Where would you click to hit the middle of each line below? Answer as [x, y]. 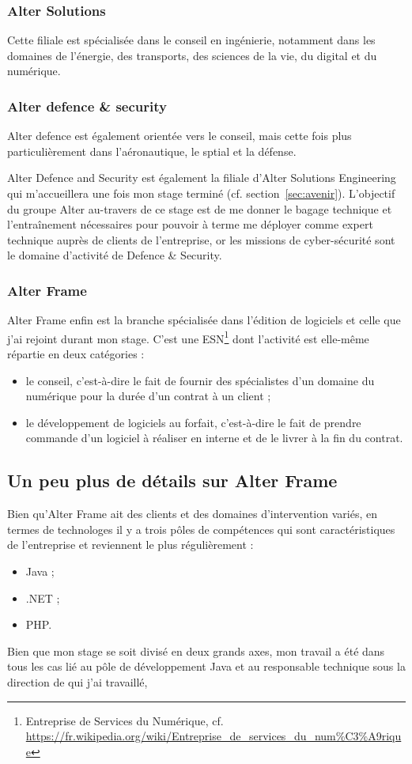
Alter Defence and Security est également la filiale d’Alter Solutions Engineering [202, 178]
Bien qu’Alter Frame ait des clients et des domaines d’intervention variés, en [192, 514]
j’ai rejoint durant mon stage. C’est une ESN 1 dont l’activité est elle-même [188, 337]
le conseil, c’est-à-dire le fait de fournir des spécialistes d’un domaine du [200, 380]
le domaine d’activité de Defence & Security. [115, 255]
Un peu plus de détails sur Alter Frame [172, 480]
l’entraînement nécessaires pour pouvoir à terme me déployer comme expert [190, 224]
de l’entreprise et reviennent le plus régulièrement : [130, 545]
